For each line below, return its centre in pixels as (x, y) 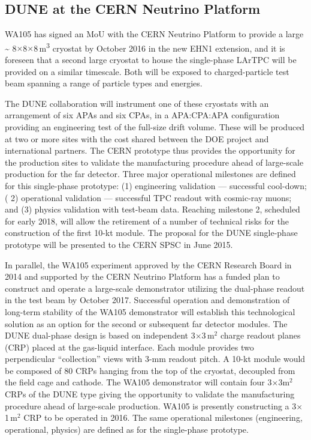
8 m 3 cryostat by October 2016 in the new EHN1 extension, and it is (159, 47)
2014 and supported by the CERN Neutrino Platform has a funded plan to (142, 276)
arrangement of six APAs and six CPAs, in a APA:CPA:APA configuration (142, 115)
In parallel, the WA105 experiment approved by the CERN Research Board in (148, 264)
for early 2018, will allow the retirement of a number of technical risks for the (147, 221)
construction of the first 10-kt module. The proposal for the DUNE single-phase (151, 233)
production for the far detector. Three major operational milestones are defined (150, 174)
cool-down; (287, 185)
